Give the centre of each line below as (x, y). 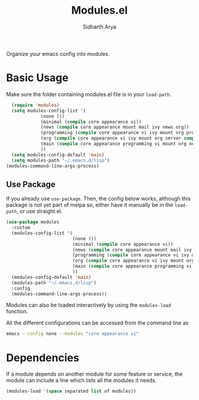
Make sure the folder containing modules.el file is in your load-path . (89, 94)
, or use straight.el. (40, 211)
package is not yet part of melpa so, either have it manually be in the (90, 205)
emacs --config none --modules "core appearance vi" (73, 334)
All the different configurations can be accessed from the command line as (97, 323)
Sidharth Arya (99, 27)
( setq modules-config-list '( (49, 110)
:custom (21, 228)
